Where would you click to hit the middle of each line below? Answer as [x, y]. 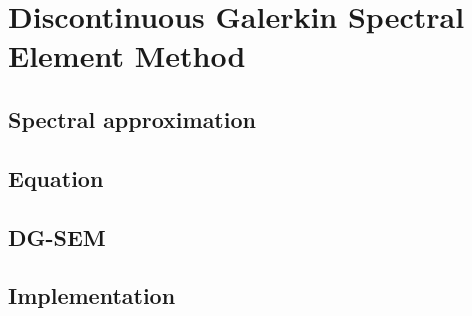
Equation [56, 177]
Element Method [127, 55]
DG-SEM [57, 236]
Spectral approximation [132, 118]
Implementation [92, 295]
